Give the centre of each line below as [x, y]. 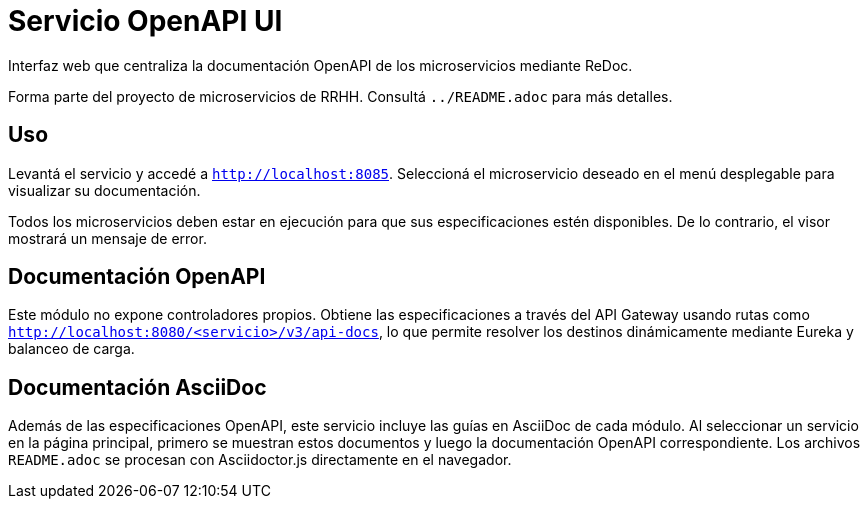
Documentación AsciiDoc [137, 387]
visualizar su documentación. [104, 190]
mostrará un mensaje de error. [107, 238]
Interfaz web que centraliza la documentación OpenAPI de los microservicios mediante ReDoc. [320, 65]
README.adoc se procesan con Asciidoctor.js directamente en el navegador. [260, 460]
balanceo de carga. [71, 349]
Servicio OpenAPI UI [145, 21]
